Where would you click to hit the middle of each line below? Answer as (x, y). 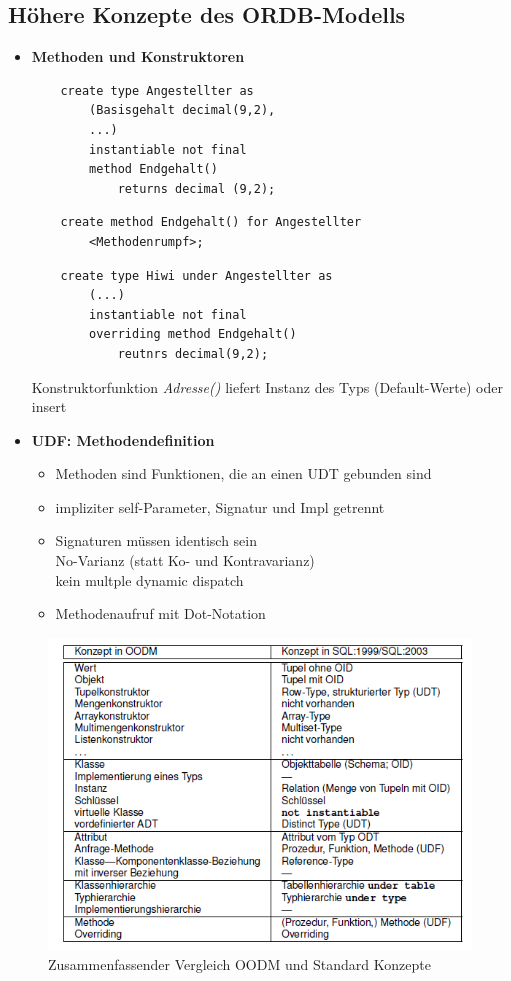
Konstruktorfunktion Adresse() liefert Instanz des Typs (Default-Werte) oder (267, 386)
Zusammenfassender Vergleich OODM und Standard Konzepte (239, 963)
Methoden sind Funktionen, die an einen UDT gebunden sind (243, 473)
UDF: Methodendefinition (123, 439)
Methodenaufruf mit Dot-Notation (160, 613)
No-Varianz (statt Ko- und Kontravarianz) (185, 560)
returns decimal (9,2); (196, 188)
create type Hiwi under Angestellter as (196, 275)
